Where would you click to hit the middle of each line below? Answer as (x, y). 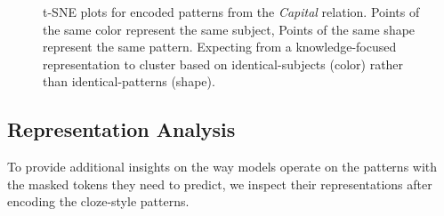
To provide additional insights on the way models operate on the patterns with (222, 167)
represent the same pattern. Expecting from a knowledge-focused (220, 47)
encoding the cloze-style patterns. (98, 201)
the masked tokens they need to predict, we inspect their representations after (220, 184)
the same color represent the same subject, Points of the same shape (229, 29)
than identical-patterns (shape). (129, 81)
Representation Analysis (121, 129)
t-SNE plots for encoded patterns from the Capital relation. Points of (231, 12)
